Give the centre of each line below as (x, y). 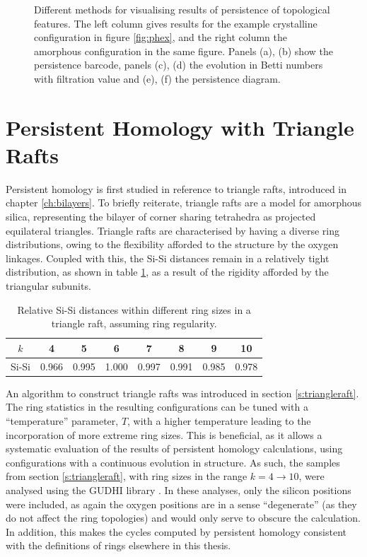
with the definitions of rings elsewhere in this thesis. (118, 545)
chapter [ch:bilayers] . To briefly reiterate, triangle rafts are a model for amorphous (184, 203)
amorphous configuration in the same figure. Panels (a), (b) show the (183, 51)
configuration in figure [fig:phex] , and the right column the (161, 37)
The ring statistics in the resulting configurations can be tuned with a (157, 407)
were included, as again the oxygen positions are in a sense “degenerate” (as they (181, 504)
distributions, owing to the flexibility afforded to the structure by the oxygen (172, 244)
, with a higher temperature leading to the (219, 420)
